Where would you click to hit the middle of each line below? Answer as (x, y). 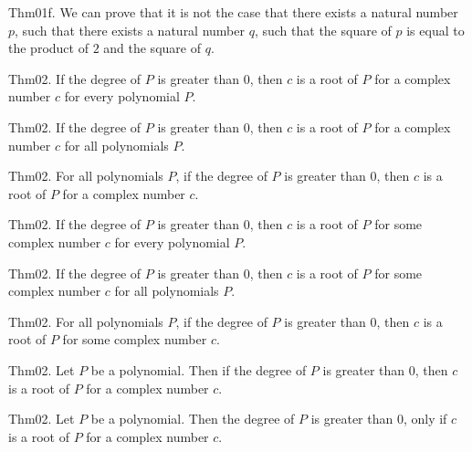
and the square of (152, 48)
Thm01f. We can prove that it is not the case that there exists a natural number (233, 12)
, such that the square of (323, 30)
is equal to (435, 30)
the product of (48, 48)
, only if (425, 419)
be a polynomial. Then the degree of (193, 419)
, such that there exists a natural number (130, 30)
